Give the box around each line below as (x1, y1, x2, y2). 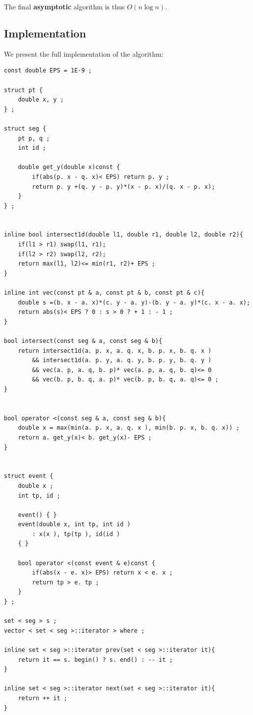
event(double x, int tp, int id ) (18, 521, 131, 528)
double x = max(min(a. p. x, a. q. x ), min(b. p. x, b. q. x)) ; (18, 424, 240, 432)
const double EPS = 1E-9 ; (4, 67, 92, 74)
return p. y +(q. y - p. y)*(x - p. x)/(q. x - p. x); (32, 183, 215, 190)
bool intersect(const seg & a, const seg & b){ (4, 338, 163, 345)
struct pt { (4, 86, 43, 94)
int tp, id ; (18, 492, 60, 499)
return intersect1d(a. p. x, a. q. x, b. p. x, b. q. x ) (18, 347, 212, 354)
